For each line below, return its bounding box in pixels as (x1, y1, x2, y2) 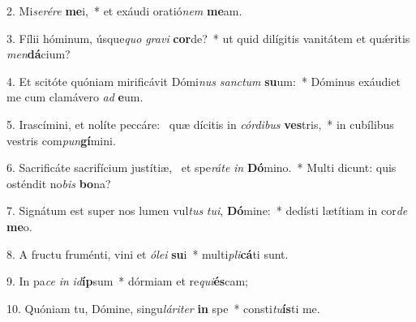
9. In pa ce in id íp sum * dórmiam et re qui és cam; (6, 273, 248, 290)
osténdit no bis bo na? (6, 174, 111, 191)
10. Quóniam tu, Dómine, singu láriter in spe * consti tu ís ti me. (6, 299, 320, 316)
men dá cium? (6, 45, 71, 62)
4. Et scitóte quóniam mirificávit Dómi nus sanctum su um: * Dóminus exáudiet (6, 72, 401, 89)
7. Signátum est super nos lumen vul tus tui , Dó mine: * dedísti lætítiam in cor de (6, 202, 408, 219)
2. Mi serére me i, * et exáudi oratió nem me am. (6, 2, 242, 19)
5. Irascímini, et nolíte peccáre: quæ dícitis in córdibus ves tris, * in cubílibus (6, 115, 394, 132)
